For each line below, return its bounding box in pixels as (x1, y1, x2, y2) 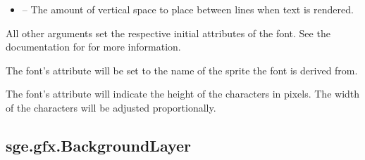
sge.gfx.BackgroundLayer (6, 134, 192, 156)
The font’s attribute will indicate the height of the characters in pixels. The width (6, 86, 360, 101)
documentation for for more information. (6, 39, 181, 54)
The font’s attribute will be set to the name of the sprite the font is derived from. (6, 62, 358, 77)
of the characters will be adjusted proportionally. (6, 100, 216, 114)
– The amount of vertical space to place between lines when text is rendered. (22, 2, 354, 16)
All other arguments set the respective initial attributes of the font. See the (6, 25, 330, 40)
